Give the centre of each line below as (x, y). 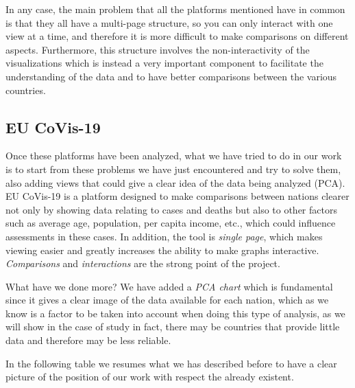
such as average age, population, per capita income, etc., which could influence (171, 223)
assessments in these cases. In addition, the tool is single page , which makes (164, 236)
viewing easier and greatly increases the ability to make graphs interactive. (162, 250)
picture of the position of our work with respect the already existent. (150, 377)
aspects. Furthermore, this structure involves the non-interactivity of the (158, 49)
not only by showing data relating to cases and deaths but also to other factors (171, 209)
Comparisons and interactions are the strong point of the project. (143, 263)
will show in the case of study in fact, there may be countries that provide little (173, 327)
